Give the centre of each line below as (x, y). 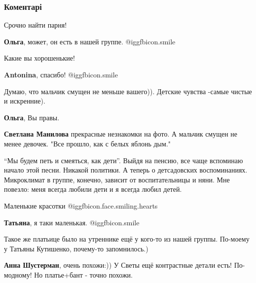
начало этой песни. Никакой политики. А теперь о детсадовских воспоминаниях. (126, 170)
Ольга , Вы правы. (32, 117)
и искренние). (25, 101)
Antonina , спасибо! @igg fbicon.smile (61, 74)
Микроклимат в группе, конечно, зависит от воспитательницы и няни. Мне (117, 179)
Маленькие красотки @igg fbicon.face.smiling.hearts (81, 205)
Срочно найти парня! (36, 25)
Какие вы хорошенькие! (39, 58)
